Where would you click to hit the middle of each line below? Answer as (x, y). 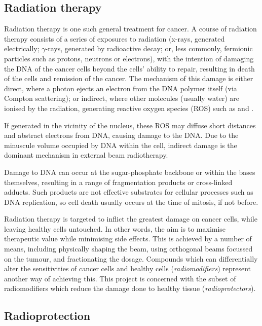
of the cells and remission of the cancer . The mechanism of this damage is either (129, 78)
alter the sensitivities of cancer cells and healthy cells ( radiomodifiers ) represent (127, 268)
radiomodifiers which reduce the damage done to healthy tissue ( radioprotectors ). (130, 288)
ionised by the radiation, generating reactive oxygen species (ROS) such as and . (129, 108)
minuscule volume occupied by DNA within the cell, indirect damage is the (121, 145)
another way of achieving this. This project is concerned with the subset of (120, 278)
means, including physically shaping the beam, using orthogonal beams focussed (128, 249)
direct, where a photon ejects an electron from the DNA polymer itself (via (121, 88)
